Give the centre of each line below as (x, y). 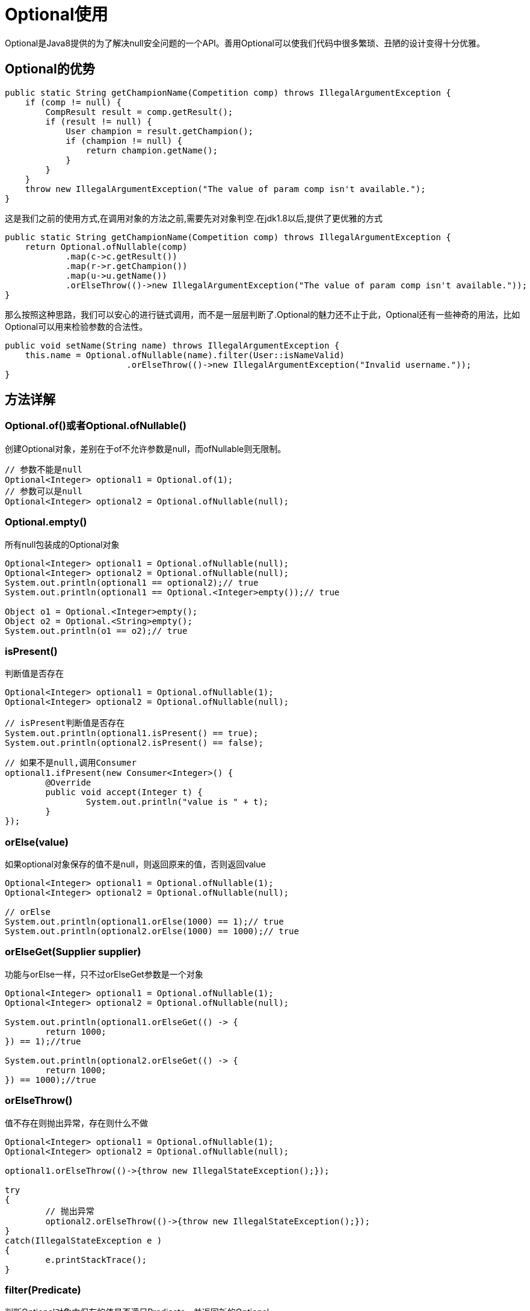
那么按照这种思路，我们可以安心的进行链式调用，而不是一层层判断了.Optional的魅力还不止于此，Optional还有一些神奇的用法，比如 (263, 314)
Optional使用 (57, 14)
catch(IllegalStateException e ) (84, 1240)
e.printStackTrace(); (96, 1260)
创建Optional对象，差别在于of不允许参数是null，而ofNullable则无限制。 (146, 448)
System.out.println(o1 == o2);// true (96, 631)
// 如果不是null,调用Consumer (71, 763)
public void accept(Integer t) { (124, 792)
